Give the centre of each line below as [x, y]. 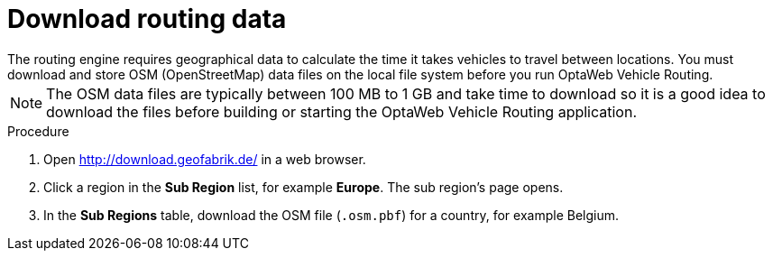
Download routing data [147, 19]
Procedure [38, 131]
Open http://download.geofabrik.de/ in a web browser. [205, 159]
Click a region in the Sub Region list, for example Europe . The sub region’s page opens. [304, 187]
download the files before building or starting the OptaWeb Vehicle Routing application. [342, 111]
